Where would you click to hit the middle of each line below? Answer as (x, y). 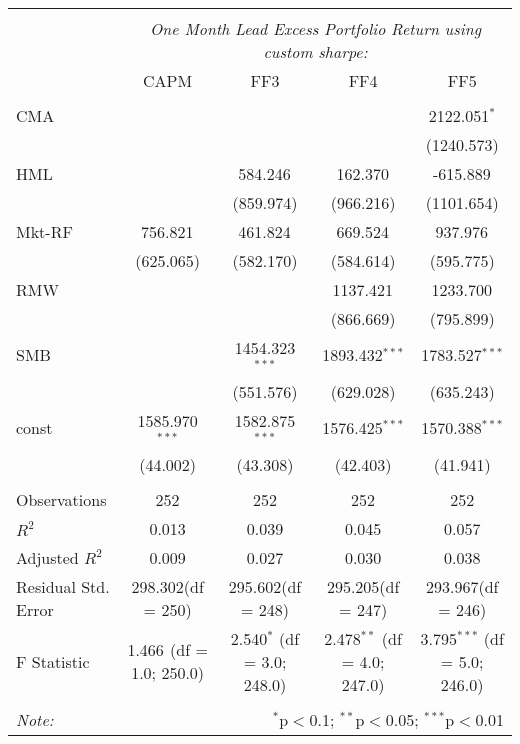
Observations (61, 499)
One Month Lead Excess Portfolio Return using (316, 28)
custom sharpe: (315, 51)
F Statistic (53, 661)
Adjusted (47, 557)
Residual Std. (63, 586)
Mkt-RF (44, 231)
